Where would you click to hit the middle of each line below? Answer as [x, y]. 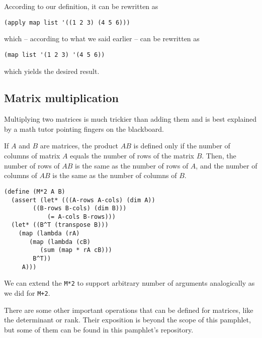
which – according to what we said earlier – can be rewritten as [102, 38]
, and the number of [227, 165]
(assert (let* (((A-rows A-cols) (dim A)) [83, 200]
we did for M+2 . [27, 293]
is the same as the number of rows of [132, 165]
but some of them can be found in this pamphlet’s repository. [99, 329]
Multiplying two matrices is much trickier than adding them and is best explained [130, 119]
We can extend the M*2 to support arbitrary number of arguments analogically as [129, 283]
